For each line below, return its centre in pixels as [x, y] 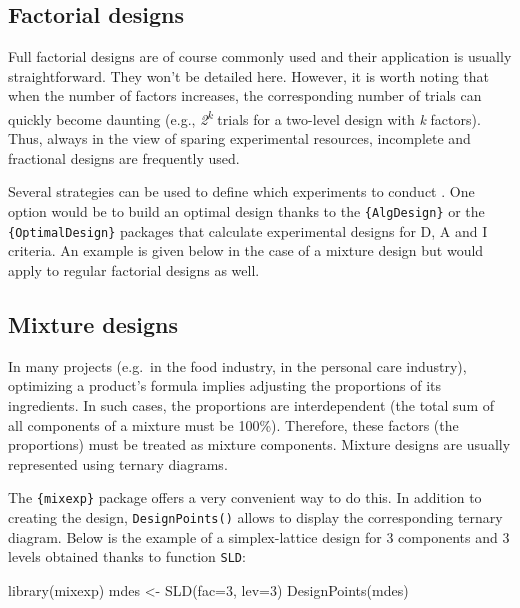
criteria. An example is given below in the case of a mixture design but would [246, 250]
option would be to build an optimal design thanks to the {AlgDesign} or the [246, 211]
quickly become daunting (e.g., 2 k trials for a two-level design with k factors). [244, 117]
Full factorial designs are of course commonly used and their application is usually [260, 56]
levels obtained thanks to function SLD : [127, 556]
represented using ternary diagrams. [118, 463]
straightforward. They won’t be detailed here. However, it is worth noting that [249, 75]
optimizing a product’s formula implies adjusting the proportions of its [225, 385]
